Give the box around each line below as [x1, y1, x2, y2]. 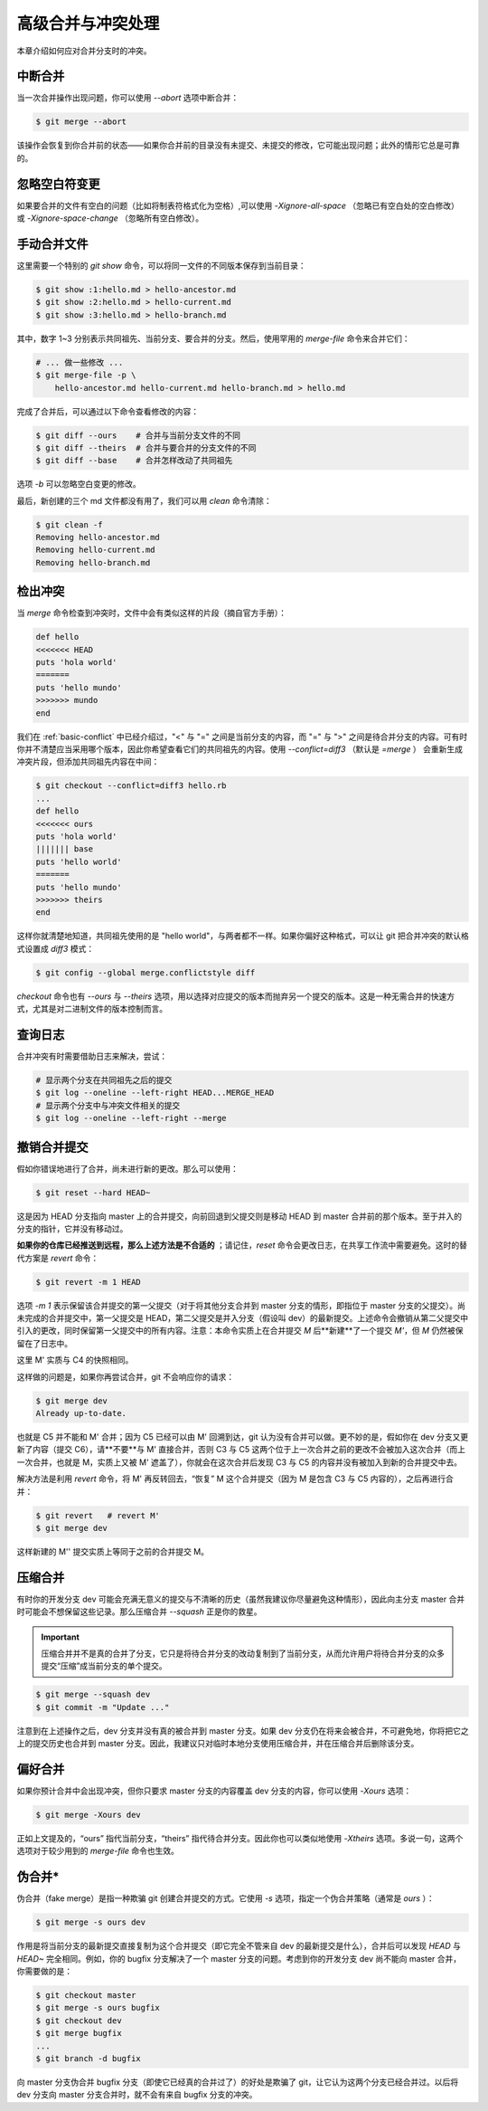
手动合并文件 [16, 236, 89, 252]
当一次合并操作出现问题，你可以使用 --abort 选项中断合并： [16, 92, 239, 103]
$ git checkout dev [35, 2015, 122, 2026]
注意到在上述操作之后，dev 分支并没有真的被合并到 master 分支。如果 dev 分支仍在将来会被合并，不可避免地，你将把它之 [16, 1725, 469, 1736]
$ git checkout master [35, 1991, 136, 2001]
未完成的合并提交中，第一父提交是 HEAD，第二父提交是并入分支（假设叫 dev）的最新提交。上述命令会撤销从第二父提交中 [16, 1313, 469, 1324]
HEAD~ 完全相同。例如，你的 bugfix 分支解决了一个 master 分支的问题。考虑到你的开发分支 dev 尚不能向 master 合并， [16, 1953, 462, 1964]
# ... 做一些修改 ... [35, 357, 124, 367]
